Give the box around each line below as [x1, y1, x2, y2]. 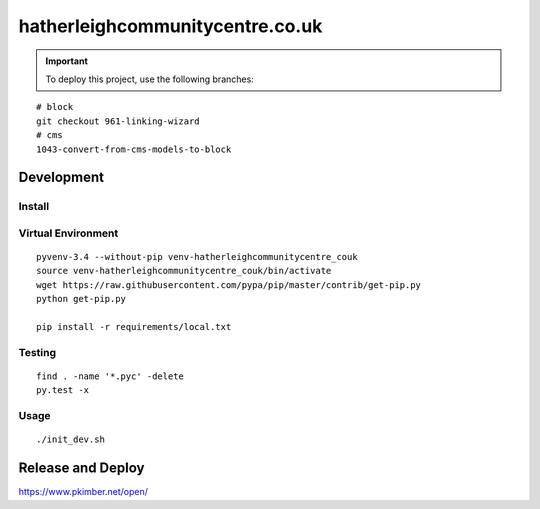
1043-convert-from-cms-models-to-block [36, 143, 232, 155]
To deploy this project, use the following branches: [45, 73, 254, 85]
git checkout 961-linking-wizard [36, 115, 200, 127]
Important [45, 55, 89, 67]
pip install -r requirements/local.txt [36, 321, 232, 332]
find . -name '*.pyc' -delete [36, 370, 185, 382]
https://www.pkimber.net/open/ [18, 486, 149, 498]
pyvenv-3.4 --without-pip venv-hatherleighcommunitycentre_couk [36, 251, 359, 263]
